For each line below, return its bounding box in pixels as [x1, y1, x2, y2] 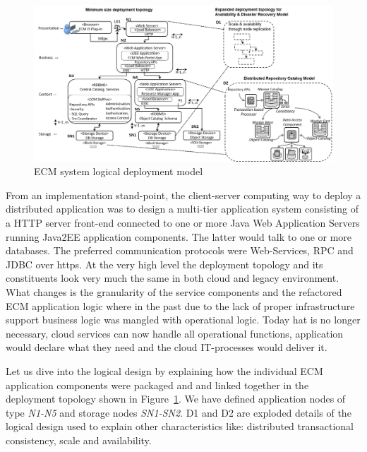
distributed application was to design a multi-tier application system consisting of [6, 201, 359, 216]
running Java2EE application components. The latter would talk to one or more [6, 229, 352, 244]
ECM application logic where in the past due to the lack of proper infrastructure [6, 298, 355, 313]
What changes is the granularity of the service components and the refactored [6, 285, 342, 299]
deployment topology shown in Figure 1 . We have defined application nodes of [6, 391, 346, 406]
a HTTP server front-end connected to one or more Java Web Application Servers [6, 215, 360, 230]
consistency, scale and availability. [6, 432, 152, 447]
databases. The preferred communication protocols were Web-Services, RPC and [6, 243, 354, 258]
